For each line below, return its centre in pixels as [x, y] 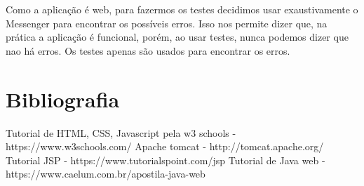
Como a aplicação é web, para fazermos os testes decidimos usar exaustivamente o [182, 9]
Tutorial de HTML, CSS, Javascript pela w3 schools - [121, 132]
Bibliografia [63, 99]
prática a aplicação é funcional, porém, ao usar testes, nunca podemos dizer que [177, 37]
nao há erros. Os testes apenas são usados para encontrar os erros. [148, 50]
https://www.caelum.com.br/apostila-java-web [106, 174]
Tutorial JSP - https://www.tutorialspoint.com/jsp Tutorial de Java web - [166, 160]
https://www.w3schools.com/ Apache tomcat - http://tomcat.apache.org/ [165, 146]
